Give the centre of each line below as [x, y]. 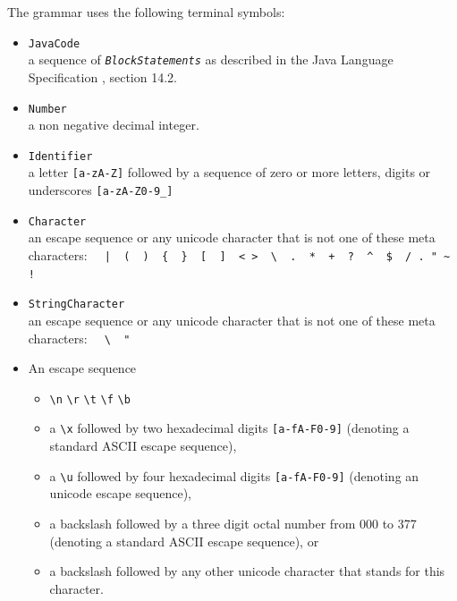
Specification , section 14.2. [102, 76]
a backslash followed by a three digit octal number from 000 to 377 [233, 523]
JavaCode [54, 43]
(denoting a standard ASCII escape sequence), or [184, 541]
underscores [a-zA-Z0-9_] [101, 190]
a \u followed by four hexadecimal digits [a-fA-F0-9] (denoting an [234, 475]
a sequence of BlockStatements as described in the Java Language [211, 59]
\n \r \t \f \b [90, 399]
